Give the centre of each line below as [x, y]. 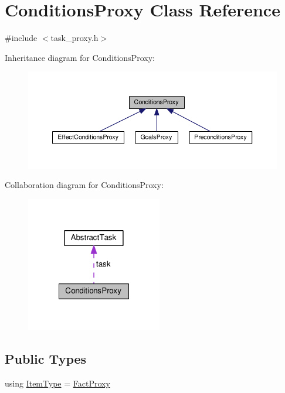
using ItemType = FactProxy [57, 383]
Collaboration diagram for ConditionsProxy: [84, 185]
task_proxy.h [74, 38]
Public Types [46, 358]
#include [21, 38]
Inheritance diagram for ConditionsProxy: [80, 57]
